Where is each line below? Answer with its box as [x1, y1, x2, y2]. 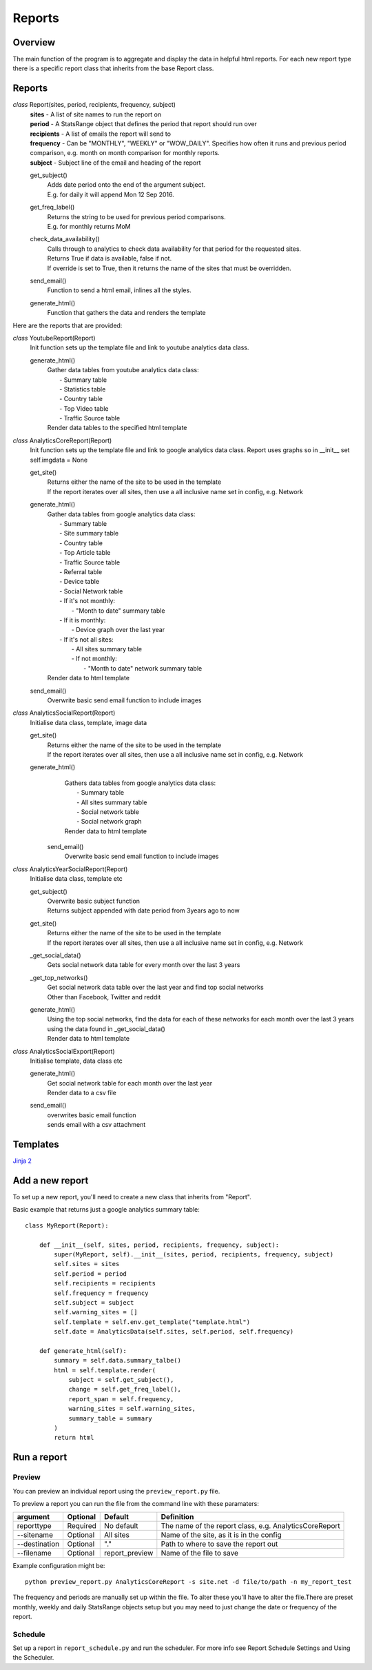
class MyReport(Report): [25, 1221, 109, 1230]
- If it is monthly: [59, 615, 106, 624]
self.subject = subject [54, 1299, 134, 1306]
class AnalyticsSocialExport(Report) [12, 1047, 115, 1055]
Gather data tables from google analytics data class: [47, 510, 196, 518]
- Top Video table [59, 404, 109, 413]
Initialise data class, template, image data [30, 718, 147, 726]
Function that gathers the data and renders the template [47, 309, 206, 317]
